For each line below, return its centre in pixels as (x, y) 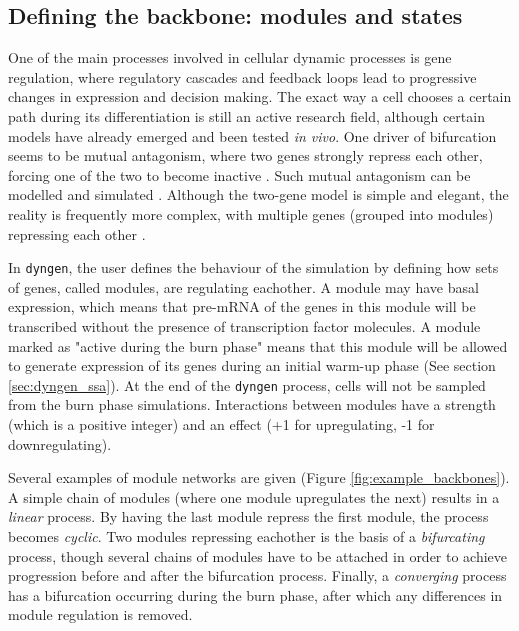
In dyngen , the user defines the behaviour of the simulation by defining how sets (253, 267)
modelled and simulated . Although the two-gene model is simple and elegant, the (258, 194)
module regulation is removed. (100, 614)
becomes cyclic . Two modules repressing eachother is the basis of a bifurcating (246, 535)
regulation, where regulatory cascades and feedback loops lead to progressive (242, 76)
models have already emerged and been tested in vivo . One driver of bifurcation (252, 135)
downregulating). (60, 443)
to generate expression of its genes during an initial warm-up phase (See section (252, 365)
